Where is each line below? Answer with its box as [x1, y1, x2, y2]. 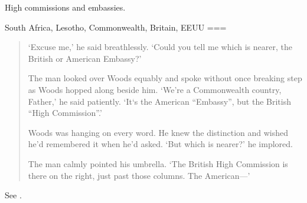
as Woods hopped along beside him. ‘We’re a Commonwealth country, [28, 83, 282, 95]
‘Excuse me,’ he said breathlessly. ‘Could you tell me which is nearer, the [28, 41, 292, 53]
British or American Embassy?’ [28, 52, 142, 64]
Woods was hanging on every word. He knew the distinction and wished [28, 126, 289, 138]
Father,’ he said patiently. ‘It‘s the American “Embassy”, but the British [28, 95, 292, 107]
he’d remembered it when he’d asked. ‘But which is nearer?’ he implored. [28, 138, 293, 150]
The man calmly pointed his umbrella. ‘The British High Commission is [28, 157, 288, 169]
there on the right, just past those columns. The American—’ [28, 169, 250, 181]
